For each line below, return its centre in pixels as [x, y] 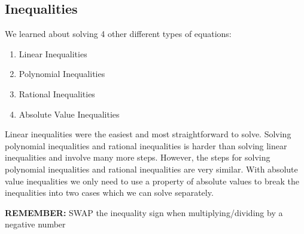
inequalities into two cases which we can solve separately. [109, 193]
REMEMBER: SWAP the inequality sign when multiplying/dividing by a [144, 212]
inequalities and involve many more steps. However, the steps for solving [138, 157]
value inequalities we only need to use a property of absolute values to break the [152, 181]
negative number [35, 224]
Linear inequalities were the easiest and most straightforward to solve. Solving [148, 134]
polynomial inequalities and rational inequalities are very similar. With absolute [151, 169]
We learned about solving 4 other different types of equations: [118, 34]
